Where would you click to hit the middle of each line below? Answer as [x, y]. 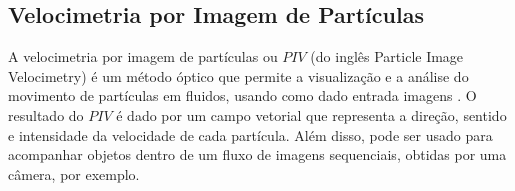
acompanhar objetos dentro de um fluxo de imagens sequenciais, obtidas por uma [257, 154]
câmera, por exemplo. [74, 173]
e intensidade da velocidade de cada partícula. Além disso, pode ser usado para [250, 134]
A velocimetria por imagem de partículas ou [143, 56]
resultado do [46, 114]
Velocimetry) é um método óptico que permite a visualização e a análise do [238, 75]
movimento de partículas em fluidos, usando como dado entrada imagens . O [242, 95]
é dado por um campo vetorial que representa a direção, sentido [311, 114]
